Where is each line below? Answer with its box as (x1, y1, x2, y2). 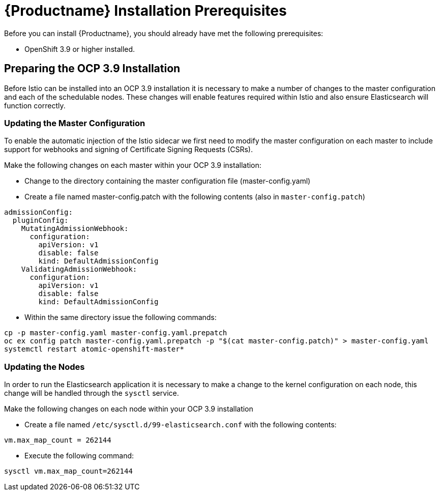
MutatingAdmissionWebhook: (21, 224, 129, 233)
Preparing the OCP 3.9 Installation (4, 62, 181, 75)
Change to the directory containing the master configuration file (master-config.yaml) (24, 177, 311, 186)
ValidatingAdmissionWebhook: (21, 265, 137, 274)
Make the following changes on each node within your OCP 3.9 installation (4, 404, 253, 414)
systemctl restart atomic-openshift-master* (4, 345, 185, 354)
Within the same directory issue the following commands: (24, 313, 217, 322)
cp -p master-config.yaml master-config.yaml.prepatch (4, 329, 227, 337)
